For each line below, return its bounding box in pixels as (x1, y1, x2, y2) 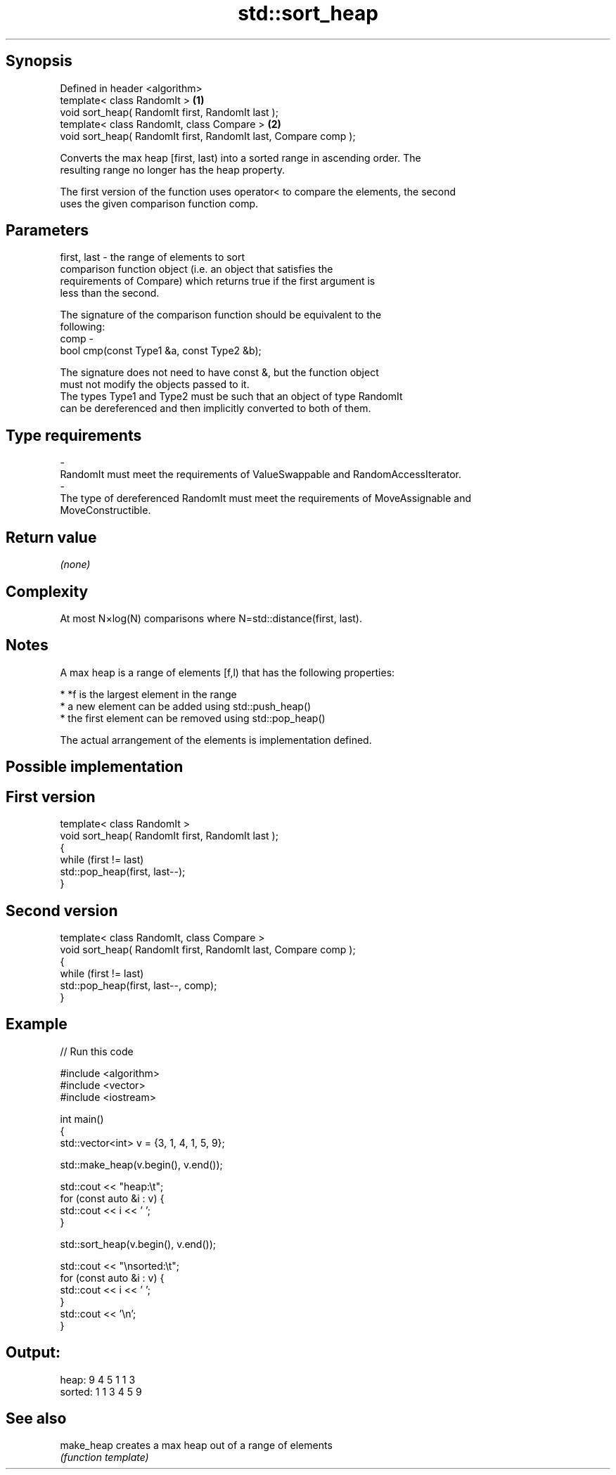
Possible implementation (6, 758, 184, 776)
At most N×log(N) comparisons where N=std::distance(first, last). (60, 612, 363, 624)
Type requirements (6, 426, 142, 444)
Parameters (6, 221, 89, 240)
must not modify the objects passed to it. (60, 378, 250, 391)
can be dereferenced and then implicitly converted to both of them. (60, 402, 371, 415)
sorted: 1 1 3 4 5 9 (60, 1385, 142, 1398)
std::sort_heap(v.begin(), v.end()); (60, 1237, 216, 1250)
